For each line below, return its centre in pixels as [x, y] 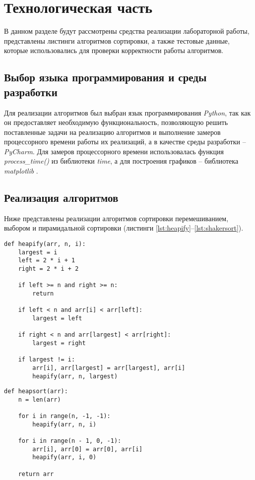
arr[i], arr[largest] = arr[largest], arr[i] [109, 368]
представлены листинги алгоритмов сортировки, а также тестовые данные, [117, 40]
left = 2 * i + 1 [47, 261]
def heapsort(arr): [36, 391]
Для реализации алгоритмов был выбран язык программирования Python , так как [127, 112]
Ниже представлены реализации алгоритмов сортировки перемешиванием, [116, 218]
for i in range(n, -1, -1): [64, 416]
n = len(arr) [39, 399]
